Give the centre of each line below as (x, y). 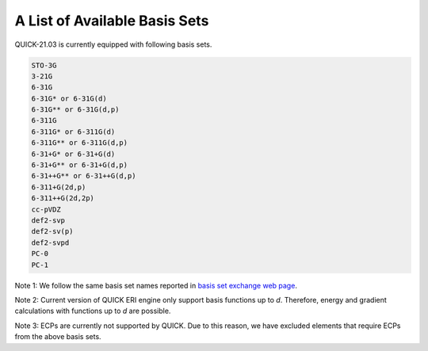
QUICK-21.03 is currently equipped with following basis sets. (113, 44)
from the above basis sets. (58, 337)
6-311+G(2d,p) (59, 187)
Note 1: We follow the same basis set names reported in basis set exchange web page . (156, 285)
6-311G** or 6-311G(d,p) (80, 143)
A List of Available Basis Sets (112, 21)
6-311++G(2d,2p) (63, 198)
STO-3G (44, 65)
